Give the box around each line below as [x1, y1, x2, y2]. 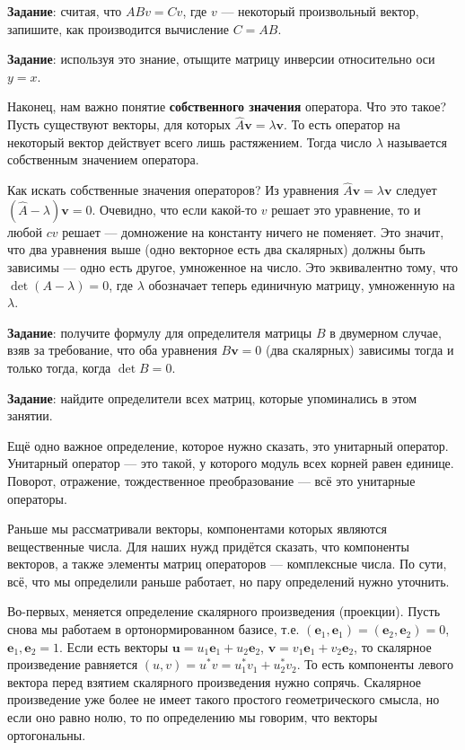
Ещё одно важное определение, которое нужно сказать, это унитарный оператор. [7, 436, 449, 454]
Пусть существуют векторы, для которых [7, 115, 232, 134]
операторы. [7, 489, 67, 507]
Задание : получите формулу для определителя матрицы [7, 322, 312, 341]
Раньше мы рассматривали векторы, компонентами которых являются [7, 519, 387, 538]
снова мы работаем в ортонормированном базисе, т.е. [7, 620, 300, 639]
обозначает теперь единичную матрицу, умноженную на [148, 275, 455, 294]
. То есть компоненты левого [296, 655, 453, 674]
